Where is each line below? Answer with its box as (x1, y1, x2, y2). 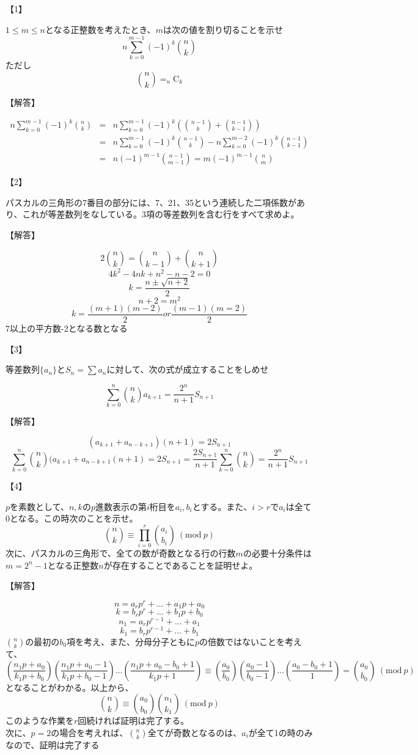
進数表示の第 (95, 500, 147, 512)
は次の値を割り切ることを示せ (163, 23, 283, 35)
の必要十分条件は (243, 547, 312, 560)
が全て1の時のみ (248, 726, 313, 739)
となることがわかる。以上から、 (5, 680, 134, 693)
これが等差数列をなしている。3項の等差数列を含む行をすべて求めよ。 (22, 208, 299, 221)
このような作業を (5, 714, 74, 727)
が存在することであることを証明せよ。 (103, 558, 258, 571)
